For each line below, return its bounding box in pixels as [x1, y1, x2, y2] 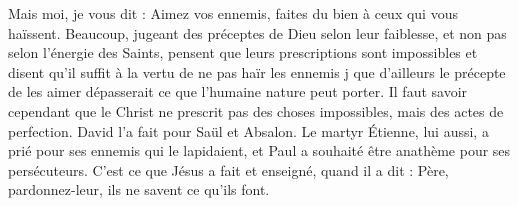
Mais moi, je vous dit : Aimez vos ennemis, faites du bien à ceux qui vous [8, 3, 458, 23]
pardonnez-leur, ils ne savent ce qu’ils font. [8, 179, 270, 200]
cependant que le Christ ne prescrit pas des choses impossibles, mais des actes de [8, 100, 504, 121]
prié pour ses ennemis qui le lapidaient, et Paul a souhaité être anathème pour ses [8, 140, 511, 161]
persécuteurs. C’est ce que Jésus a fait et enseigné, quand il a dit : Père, [8, 159, 449, 180]
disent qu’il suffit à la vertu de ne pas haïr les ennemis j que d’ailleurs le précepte [8, 61, 506, 82]
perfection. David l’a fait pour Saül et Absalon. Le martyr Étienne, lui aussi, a [8, 120, 489, 141]
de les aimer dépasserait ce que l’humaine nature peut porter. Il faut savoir [8, 81, 468, 102]
